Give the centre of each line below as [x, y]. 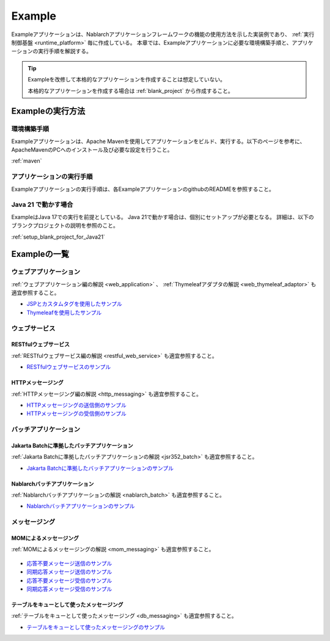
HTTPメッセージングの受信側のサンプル [76, 413]
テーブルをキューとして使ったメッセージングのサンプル [96, 627]
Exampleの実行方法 [48, 111]
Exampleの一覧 [40, 254]
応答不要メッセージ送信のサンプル [69, 563]
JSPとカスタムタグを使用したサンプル [74, 304]
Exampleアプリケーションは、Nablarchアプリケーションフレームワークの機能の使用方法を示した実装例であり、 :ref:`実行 [163, 34]
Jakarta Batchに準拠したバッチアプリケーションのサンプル [100, 468]
